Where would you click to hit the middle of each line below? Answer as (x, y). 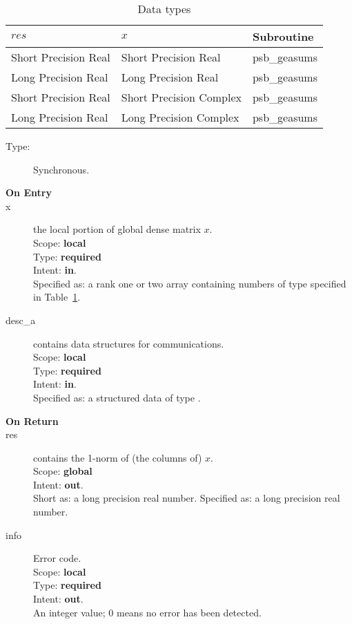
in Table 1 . (57, 297)
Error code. (57, 558)
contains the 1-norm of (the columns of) (118, 457)
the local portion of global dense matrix (117, 229)
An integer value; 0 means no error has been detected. (147, 612)
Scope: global (63, 471)
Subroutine (283, 36)
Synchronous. (61, 169)
